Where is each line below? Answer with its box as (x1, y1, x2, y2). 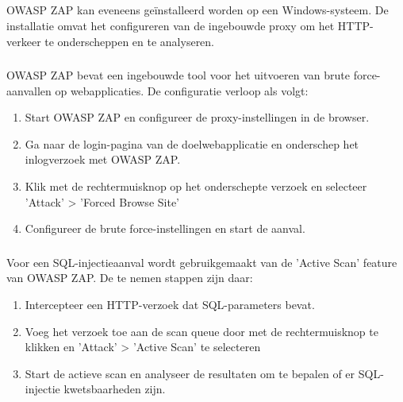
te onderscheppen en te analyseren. (44, 33, 215, 49)
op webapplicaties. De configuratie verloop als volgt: (55, 82, 309, 99)
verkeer (6, 33, 41, 49)
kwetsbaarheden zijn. (63, 381, 166, 397)
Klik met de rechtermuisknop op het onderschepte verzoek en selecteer (25, 178, 367, 195)
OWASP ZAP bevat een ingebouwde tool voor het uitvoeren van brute (6, 67, 350, 83)
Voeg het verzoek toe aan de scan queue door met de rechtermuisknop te (25, 323, 378, 339)
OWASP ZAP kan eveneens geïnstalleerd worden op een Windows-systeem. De (6, 2, 389, 18)
